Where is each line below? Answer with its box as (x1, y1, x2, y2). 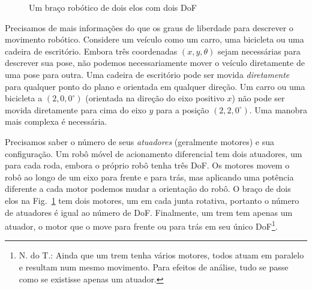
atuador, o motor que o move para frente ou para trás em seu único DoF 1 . (5, 218, 278, 232)
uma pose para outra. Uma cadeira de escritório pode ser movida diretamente (5, 68, 290, 80)
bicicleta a (5, 92, 43, 104)
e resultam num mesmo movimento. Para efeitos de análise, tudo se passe (19, 260, 289, 273)
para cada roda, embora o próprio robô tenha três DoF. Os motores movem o (5, 159, 290, 171)
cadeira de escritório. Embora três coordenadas (5, 44, 178, 57)
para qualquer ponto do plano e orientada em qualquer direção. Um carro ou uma (5, 80, 305, 92)
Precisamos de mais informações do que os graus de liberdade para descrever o (5, 21, 293, 34)
